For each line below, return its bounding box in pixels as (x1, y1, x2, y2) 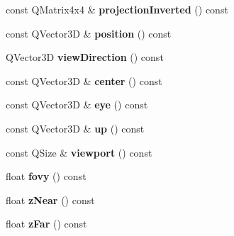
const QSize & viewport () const (6, 145, 152, 159)
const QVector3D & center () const (6, 73, 162, 88)
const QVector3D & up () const (6, 120, 145, 135)
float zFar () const (6, 216, 87, 231)
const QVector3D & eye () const (6, 97, 148, 112)
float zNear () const (6, 192, 95, 207)
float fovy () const (6, 169, 87, 184)
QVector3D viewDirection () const (6, 50, 164, 64)
